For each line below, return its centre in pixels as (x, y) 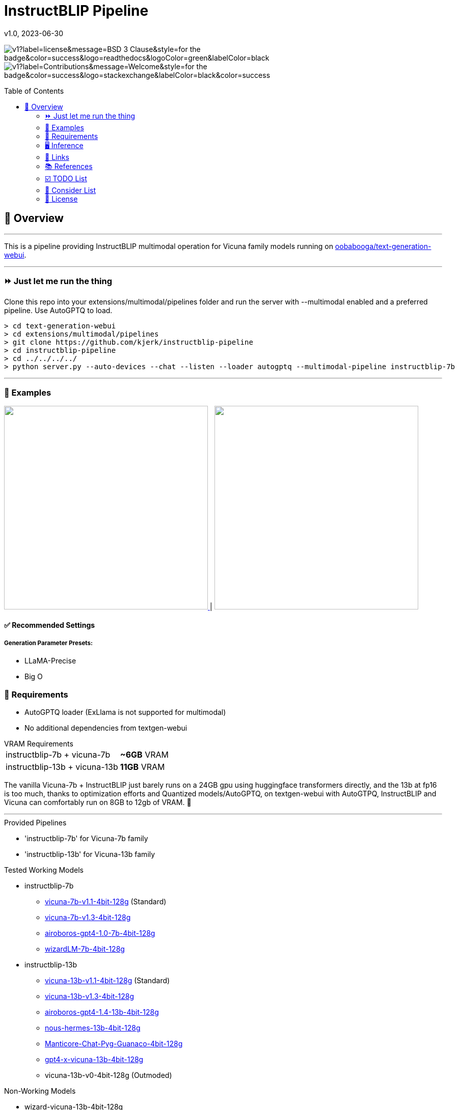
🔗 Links (57, 157)
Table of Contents (34, 91)
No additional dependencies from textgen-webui (106, 728)
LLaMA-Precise (50, 661)
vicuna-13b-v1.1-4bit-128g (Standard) (107, 981)
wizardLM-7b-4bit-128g (85, 949)
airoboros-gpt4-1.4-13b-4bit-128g (102, 1012)
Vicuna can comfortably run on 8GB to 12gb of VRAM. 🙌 (98, 802)
